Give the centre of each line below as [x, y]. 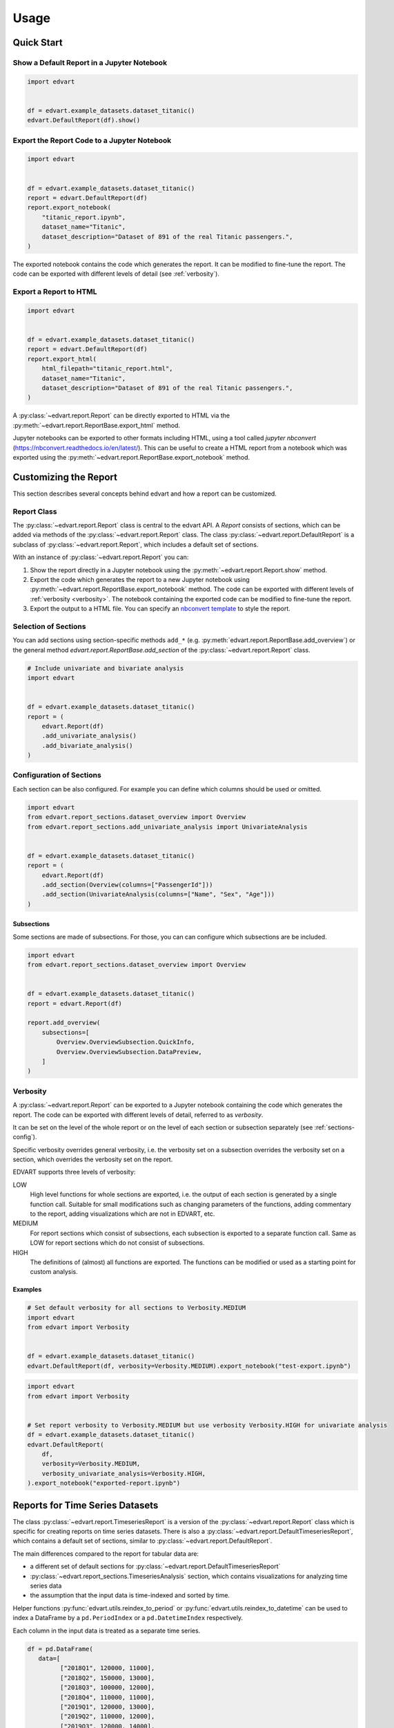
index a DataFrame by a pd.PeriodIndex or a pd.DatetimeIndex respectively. [128, 1618]
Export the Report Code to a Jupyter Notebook [92, 140]
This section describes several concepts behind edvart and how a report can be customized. [145, 494]
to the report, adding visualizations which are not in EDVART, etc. [122, 1214]
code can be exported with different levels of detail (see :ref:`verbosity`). [116, 274]
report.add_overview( [64, 1023]
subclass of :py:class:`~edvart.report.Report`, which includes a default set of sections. [136, 544]
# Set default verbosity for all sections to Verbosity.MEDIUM [137, 1308]
